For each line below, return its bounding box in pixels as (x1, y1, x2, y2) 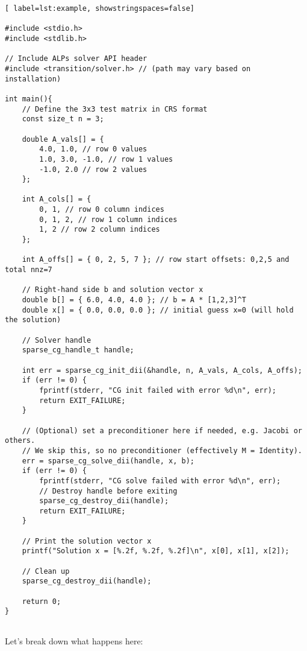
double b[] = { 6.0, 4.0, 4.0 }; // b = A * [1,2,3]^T (22, 296, 246, 305)
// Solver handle (22, 335, 91, 345)
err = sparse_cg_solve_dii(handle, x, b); (22, 456, 194, 465)
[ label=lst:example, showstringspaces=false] (5, 4, 194, 13)
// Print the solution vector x (22, 536, 152, 545)
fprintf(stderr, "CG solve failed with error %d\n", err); (39, 476, 281, 485)
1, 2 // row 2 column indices (39, 225, 160, 234)
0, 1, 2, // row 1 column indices (39, 215, 178, 224)
